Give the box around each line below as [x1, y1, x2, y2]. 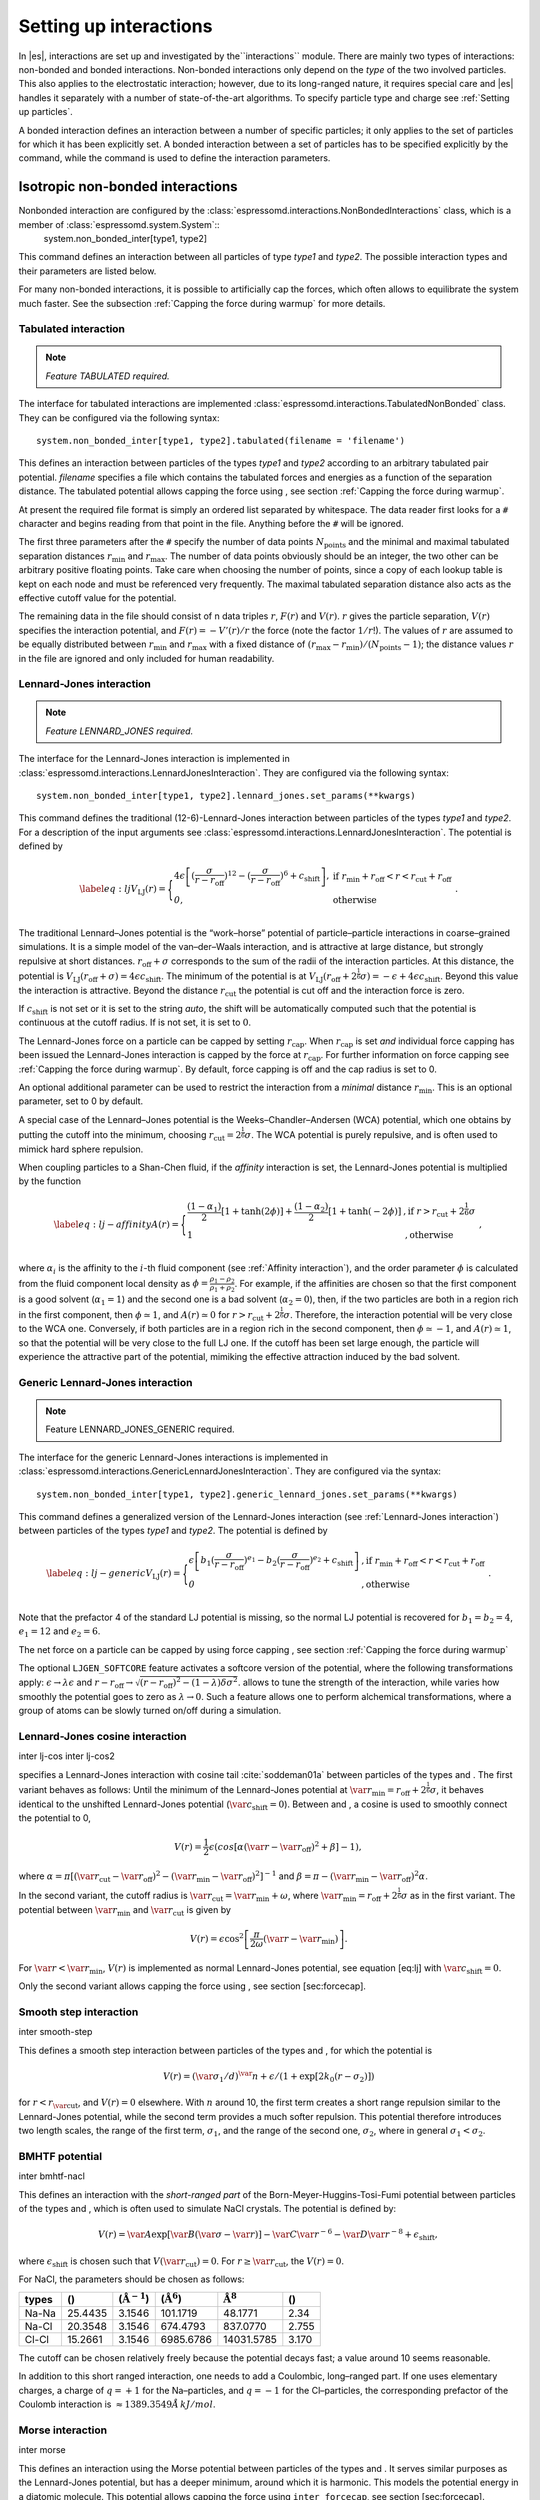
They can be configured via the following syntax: [18, 411, 220, 424]
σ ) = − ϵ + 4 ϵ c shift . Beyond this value [360, 970, 519, 985]
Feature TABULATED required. [45, 370, 170, 382]
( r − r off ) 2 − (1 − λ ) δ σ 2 [140, 1675, 239, 1690]
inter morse [18, 2444, 66, 2456]
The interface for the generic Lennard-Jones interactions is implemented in [18, 1451, 329, 1463]
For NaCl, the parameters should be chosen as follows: [18, 2273, 245, 2285]
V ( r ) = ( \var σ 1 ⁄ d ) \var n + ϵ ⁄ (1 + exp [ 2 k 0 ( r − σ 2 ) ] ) [162, 2069, 375, 2084]
